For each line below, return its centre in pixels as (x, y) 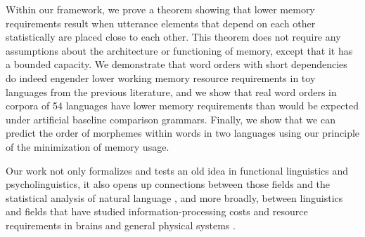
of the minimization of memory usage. (88, 146)
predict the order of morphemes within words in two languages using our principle (183, 133)
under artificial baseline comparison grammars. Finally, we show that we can (171, 119)
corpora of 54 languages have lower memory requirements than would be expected (182, 106)
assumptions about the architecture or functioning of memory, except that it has (179, 50)
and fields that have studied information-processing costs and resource (157, 211)
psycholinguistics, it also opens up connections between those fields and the (168, 184)
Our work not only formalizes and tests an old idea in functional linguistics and (177, 170)
